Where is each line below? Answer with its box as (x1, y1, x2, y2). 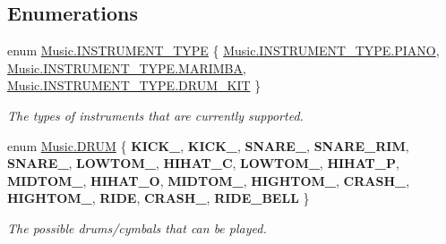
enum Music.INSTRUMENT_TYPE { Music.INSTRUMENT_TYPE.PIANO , (7, 41, 440, 60)
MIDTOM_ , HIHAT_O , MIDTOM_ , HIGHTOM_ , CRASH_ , (7, 171, 410, 189)
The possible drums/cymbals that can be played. (7, 218, 267, 237)
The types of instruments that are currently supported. (7, 105, 304, 124)
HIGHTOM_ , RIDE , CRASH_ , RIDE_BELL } (7, 189, 310, 207)
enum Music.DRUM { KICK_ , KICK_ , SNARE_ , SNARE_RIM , (7, 136, 409, 155)
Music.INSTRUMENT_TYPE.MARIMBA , (7, 58, 246, 77)
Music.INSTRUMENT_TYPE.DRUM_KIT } (7, 76, 262, 95)
